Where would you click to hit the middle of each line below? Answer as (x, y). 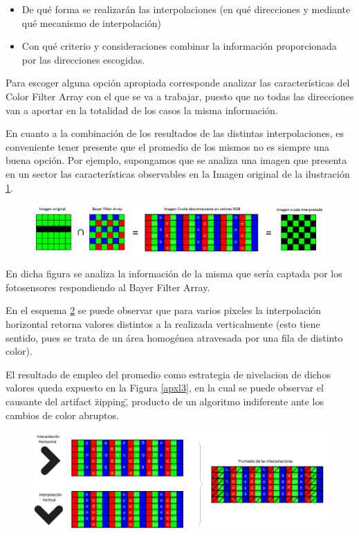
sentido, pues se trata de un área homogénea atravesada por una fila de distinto (174, 337)
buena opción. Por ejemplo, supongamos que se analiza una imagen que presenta (176, 160)
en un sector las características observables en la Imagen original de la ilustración (178, 173)
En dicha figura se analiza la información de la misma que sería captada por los (174, 274)
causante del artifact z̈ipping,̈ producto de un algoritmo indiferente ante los (165, 401)
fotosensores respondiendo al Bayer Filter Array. (108, 287)
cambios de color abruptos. (62, 415)
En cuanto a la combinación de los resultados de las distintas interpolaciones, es (175, 133)
